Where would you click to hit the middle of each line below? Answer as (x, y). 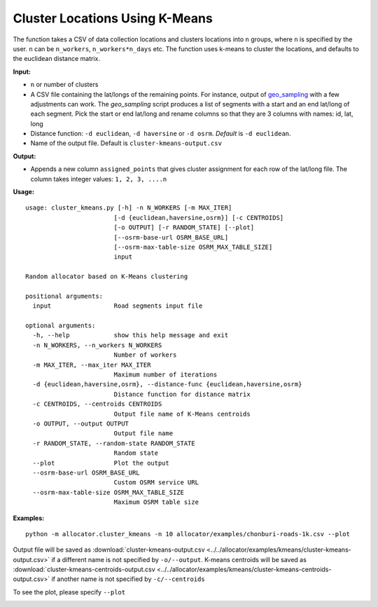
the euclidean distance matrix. (57, 59)
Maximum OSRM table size (156, 502)
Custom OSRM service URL (156, 483)
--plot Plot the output (101, 463)
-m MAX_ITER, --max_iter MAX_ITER (92, 365)
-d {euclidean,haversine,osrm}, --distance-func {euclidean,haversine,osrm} (167, 384)
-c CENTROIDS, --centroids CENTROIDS (97, 404)
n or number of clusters (64, 85)
